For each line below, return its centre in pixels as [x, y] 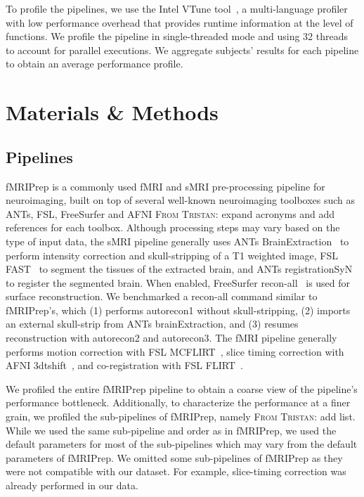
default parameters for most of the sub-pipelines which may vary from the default [182, 444]
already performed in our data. [72, 485]
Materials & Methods [112, 112]
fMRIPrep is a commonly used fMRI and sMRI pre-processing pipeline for [165, 186]
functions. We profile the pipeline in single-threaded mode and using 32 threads [177, 36]
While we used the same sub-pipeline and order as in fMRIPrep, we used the [171, 430]
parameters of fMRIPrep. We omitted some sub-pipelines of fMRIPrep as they [174, 457]
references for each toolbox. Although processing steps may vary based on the [173, 227]
